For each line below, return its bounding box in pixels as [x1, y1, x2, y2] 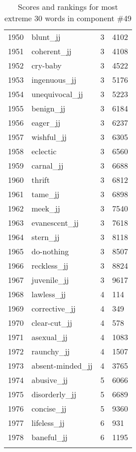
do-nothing [32, 245, 69, 257]
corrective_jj [32, 303, 76, 314]
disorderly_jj [32, 388, 76, 400]
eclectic [32, 145, 57, 157]
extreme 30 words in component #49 [4, 12, 132, 24]
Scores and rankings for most [18, 1, 118, 12]
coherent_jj [32, 45, 71, 57]
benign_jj [32, 103, 66, 114]
